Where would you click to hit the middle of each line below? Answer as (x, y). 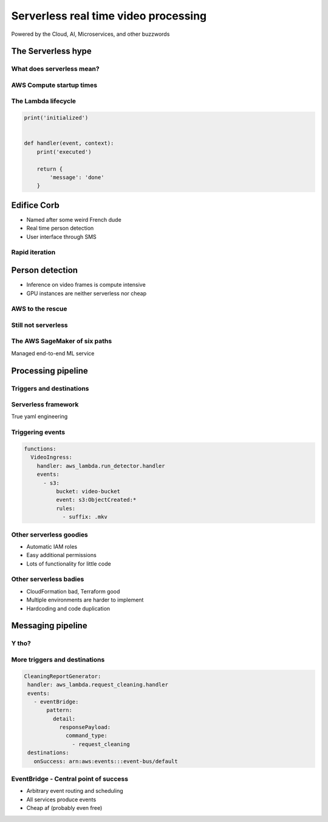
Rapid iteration (33, 252)
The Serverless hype (52, 51)
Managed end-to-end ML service (53, 353)
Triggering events (38, 433)
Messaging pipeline (49, 626)
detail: (64, 719)
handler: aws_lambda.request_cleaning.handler (98, 685)
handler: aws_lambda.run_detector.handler (101, 466)
